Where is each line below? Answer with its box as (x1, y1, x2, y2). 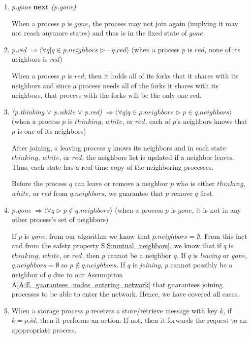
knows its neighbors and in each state (113, 142, 226, 152)
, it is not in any (192, 204, 241, 215)
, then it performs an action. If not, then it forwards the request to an (35, 315, 247, 325)
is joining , (132, 260, 162, 270)
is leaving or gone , (193, 250, 247, 260)
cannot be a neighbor (107, 250, 172, 260)
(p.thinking (11, 106, 44, 116)
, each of (145, 116, 170, 126)
